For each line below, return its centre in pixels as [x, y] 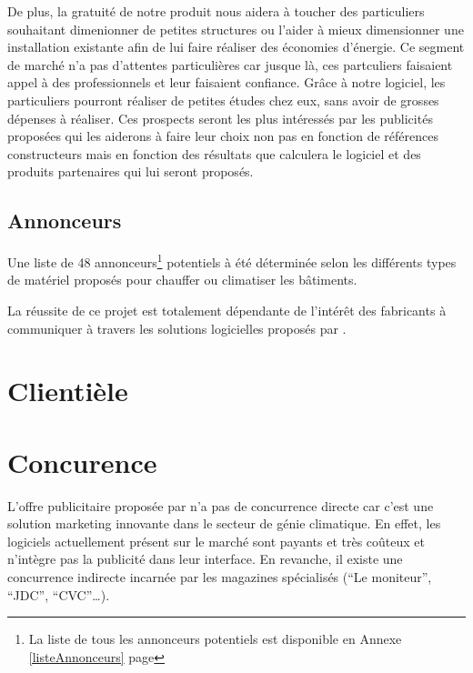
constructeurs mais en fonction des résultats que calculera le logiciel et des [214, 153]
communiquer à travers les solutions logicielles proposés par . [177, 328]
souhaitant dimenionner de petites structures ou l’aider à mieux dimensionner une [236, 29]
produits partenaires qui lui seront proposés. [131, 171]
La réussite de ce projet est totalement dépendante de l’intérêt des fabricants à [227, 310]
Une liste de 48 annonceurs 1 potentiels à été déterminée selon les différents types [232, 261]
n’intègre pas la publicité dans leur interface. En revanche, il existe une [205, 559]
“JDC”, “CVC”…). [59, 594]
